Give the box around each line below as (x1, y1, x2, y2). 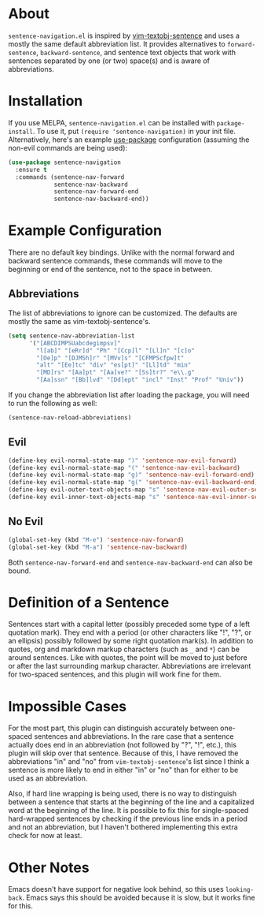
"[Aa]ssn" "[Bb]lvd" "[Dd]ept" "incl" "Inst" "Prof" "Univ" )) (36, 376, 244, 384)
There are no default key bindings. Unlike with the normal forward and (8, 248, 235, 257)
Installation (8, 92, 83, 110)
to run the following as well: (8, 399, 97, 408)
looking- (225, 886, 254, 894)
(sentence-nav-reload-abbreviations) (8, 414, 132, 422)
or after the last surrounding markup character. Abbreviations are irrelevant (8, 662, 251, 671)
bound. (8, 565, 31, 576)
